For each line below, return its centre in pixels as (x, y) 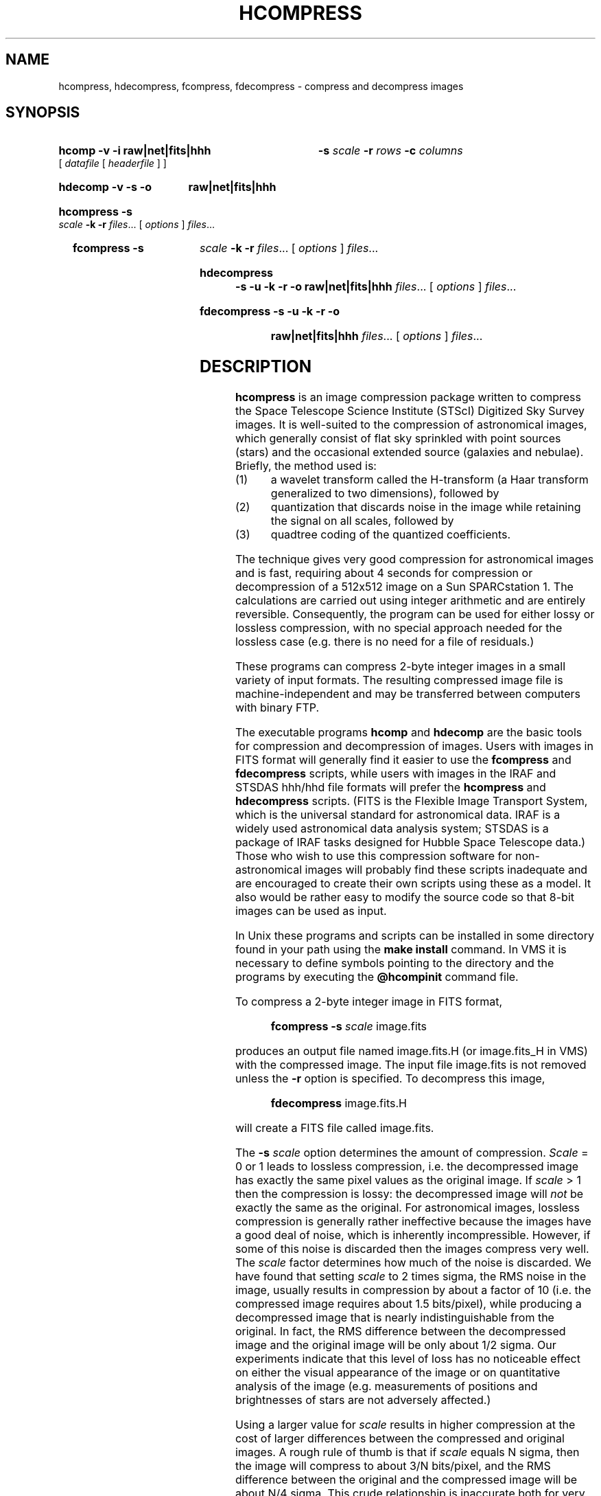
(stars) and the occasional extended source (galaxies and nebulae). (409, 452)
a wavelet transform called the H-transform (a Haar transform (429, 480)
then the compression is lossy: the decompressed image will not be (409, 1194)
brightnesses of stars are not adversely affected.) (363, 1400)
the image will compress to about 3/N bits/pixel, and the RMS (393, 1466)
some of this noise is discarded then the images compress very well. (412, 1249)
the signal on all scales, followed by (362, 521)
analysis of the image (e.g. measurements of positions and (386, 1386)
